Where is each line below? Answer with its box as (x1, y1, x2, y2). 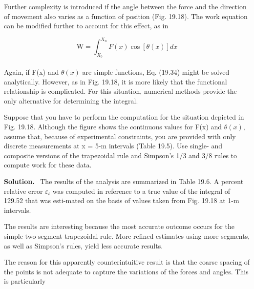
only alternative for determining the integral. (4, 95, 138, 105)
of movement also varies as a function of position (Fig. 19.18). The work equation (4, 11, 248, 21)
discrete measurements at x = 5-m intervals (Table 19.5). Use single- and (4, 141, 222, 151)
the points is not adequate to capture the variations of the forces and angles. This (4, 266, 249, 276)
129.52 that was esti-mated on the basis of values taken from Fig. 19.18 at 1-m (4, 195, 239, 206)
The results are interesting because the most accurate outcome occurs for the (4, 221, 234, 231)
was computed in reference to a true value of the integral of (52, 186, 231, 196)
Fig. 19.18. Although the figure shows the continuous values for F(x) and (4, 122, 222, 132)
